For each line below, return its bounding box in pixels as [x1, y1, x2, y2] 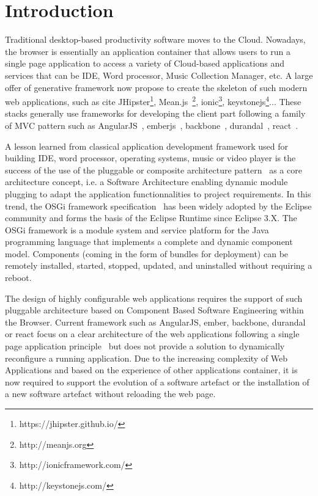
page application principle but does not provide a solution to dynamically [5, 340, 285, 352]
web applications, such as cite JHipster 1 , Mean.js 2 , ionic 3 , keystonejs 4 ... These [5, 93, 301, 108]
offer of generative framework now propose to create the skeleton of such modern [5, 81, 308, 93]
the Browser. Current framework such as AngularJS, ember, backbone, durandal [5, 315, 306, 328]
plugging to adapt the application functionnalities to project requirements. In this [5, 187, 311, 200]
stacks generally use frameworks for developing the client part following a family [5, 107, 306, 120]
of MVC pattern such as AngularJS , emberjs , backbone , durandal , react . [5, 119, 298, 131]
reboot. [5, 271, 32, 284]
